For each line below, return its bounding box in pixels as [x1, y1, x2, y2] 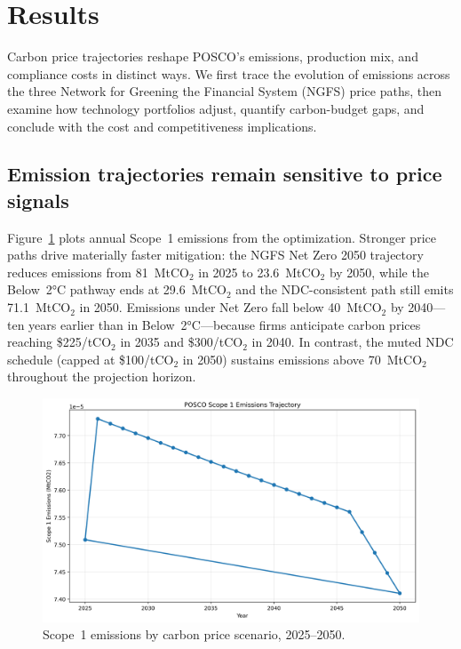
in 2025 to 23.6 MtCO [198, 262, 321, 281]
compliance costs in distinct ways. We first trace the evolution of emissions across [7, 64, 450, 83]
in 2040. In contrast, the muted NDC [251, 333, 454, 351]
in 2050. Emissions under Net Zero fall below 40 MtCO [79, 298, 382, 316]
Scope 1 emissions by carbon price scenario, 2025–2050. [43, 625, 346, 644]
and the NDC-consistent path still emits [235, 280, 454, 299]
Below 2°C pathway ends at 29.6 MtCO [7, 280, 227, 299]
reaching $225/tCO [7, 333, 112, 351]
